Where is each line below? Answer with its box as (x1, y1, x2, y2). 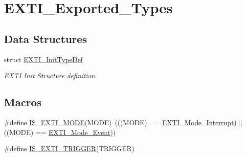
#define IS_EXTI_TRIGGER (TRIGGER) (4, 143, 134, 154)
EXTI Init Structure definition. (4, 70, 97, 81)
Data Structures (4, 31, 87, 46)
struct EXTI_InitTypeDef (4, 54, 83, 64)
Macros (4, 94, 42, 110)
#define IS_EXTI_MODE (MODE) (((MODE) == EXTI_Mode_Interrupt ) (4, 117, 237, 127)
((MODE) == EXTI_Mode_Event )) (4, 127, 116, 137)
